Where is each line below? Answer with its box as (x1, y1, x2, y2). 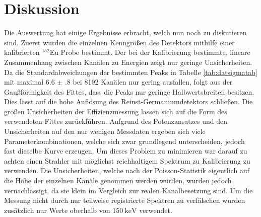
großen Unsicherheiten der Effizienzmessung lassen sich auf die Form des (4, 106, 227, 116)
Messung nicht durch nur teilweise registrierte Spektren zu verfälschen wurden (4, 195, 245, 205)
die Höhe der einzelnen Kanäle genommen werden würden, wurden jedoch (4, 175, 232, 186)
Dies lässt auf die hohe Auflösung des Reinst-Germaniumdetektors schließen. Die (4, 96, 253, 107)
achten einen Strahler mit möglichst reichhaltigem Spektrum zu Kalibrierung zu (4, 155, 250, 166)
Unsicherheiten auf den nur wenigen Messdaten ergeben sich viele (4, 126, 206, 136)
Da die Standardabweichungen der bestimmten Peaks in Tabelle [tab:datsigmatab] (4, 66, 257, 77)
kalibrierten (4, 47, 40, 57)
